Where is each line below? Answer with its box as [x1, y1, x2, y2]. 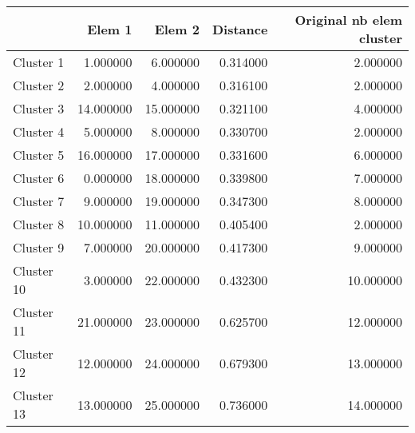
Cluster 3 [13, 99, 65, 117]
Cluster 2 [13, 76, 65, 94]
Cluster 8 [13, 215, 65, 233]
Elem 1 [87, 19, 132, 38]
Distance [211, 19, 268, 38]
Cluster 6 [13, 169, 65, 187]
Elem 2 [154, 19, 200, 38]
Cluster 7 [13, 192, 65, 210]
